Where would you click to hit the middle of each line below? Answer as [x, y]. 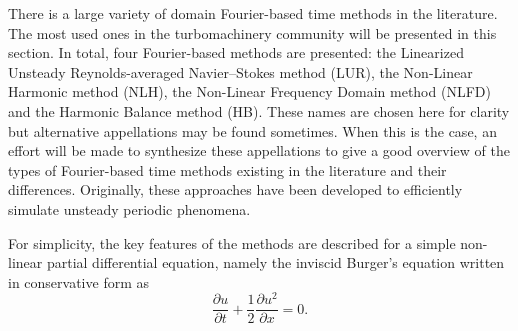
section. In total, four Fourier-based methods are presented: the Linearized [236, 52]
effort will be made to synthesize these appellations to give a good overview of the [259, 150]
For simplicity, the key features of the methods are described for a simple [232, 242]
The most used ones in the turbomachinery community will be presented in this [252, 32]
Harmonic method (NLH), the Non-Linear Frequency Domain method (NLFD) [249, 91]
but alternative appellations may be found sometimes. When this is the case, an [252, 130]
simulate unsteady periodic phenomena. [129, 208]
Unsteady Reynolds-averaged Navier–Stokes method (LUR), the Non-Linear [240, 71]
